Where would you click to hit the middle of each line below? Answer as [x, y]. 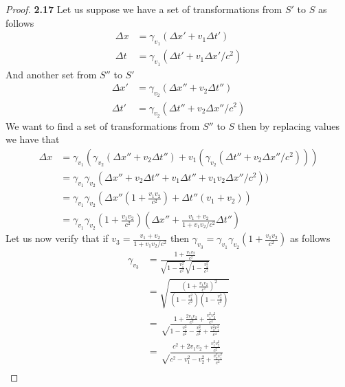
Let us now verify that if [57, 238]
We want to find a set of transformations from [103, 125]
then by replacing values [289, 125]
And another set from [51, 74]
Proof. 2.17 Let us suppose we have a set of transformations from [144, 9]
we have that [33, 139]
